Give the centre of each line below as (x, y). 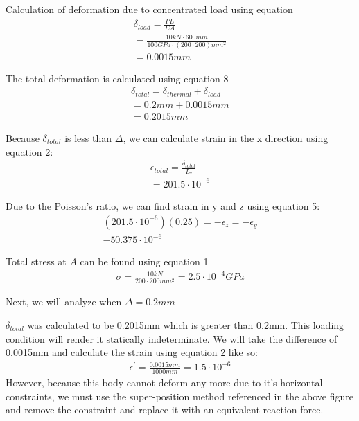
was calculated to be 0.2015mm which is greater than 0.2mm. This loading (186, 324)
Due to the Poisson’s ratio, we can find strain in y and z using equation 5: (163, 205)
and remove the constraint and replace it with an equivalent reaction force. (165, 410)
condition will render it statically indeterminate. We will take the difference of (172, 338)
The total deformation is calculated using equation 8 (117, 78)
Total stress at (36, 261)
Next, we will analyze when (64, 302)
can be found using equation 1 (144, 261)
